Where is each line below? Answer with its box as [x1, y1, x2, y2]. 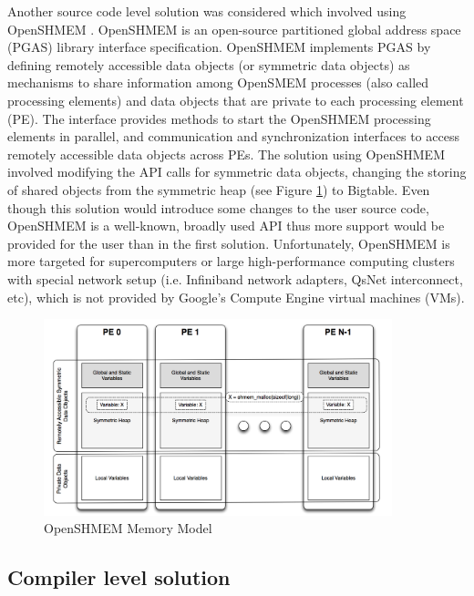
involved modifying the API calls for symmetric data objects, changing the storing [7, 162, 467, 181]
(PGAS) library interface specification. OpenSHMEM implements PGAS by [7, 37, 431, 57]
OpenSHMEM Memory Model [44, 519, 212, 538]
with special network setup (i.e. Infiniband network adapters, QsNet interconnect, [7, 269, 463, 288]
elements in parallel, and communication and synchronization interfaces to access [7, 127, 459, 146]
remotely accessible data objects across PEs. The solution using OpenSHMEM [7, 144, 445, 163]
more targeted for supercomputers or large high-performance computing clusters [7, 252, 455, 271]
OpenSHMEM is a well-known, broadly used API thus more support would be [7, 216, 445, 235]
